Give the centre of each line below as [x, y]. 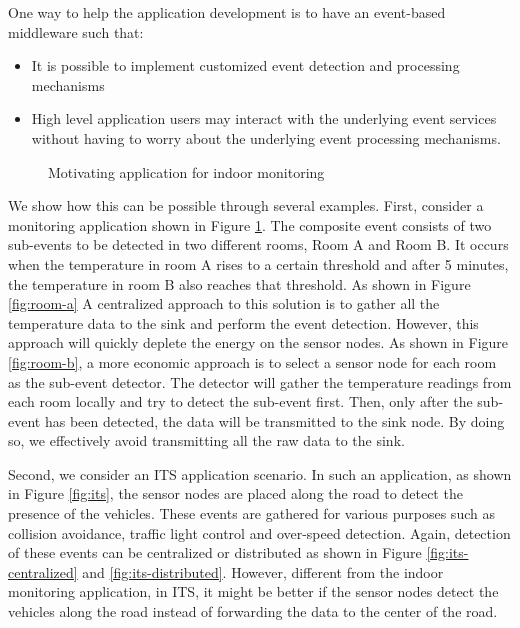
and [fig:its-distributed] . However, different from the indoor [263, 571]
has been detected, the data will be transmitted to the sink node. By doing [274, 420]
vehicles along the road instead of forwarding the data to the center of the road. [253, 611]
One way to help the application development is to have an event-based [227, 12]
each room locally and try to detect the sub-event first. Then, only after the [240, 401]
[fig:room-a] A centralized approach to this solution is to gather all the [224, 303]
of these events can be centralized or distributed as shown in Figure [215, 552]
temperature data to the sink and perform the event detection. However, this [243, 322]
